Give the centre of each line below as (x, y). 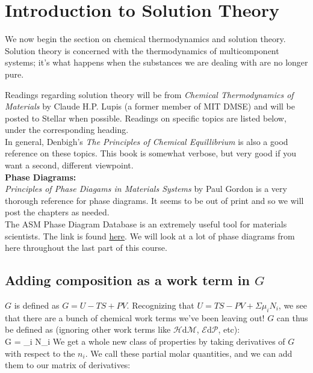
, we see (293, 305)
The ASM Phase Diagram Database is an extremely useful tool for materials (146, 224)
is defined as (37, 305)
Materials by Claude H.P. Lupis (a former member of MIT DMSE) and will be (150, 106)
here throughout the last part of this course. (86, 248)
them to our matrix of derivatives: (68, 365)
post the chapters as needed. (57, 212)
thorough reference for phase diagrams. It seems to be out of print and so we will (154, 200)
